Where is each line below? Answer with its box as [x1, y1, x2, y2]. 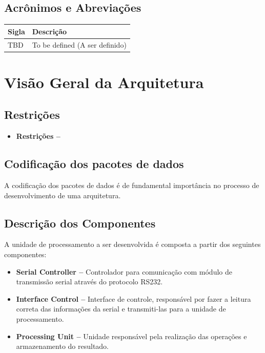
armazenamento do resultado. [16, 341, 109, 351]
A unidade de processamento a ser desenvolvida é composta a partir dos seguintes [4, 239, 261, 250]
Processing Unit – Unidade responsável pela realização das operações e [16, 330, 247, 341]
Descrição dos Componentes [4, 215, 156, 231]
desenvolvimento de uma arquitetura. [4, 190, 121, 200]
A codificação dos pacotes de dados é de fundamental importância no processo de [4, 180, 259, 191]
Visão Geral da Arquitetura [4, 71, 204, 92]
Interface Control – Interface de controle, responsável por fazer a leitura [16, 293, 251, 304]
